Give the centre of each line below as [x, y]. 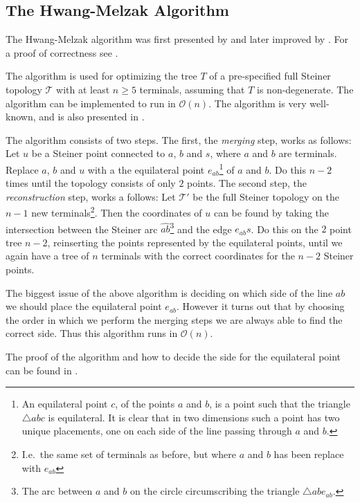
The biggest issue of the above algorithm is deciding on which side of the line [169, 292]
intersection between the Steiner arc [82, 229]
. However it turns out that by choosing [261, 306]
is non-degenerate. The [305, 89]
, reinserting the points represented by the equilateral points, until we [195, 242]
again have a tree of [47, 256]
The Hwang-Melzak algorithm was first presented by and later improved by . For [177, 39]
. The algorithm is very [258, 103]
